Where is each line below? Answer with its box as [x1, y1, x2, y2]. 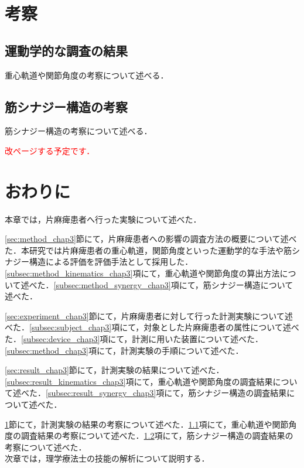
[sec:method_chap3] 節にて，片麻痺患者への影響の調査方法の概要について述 [5, 233, 289, 245]
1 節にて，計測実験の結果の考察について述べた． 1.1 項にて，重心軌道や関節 [5, 418, 289, 430]
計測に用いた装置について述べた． [132, 333, 263, 345]
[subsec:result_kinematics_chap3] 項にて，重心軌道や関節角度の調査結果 [5, 375, 273, 387]
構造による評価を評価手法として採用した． [29, 255, 193, 268]
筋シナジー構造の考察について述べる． [5, 125, 152, 137]
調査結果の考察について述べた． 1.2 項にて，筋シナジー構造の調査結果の [21, 429, 293, 442]
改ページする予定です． [5, 144, 95, 156]
